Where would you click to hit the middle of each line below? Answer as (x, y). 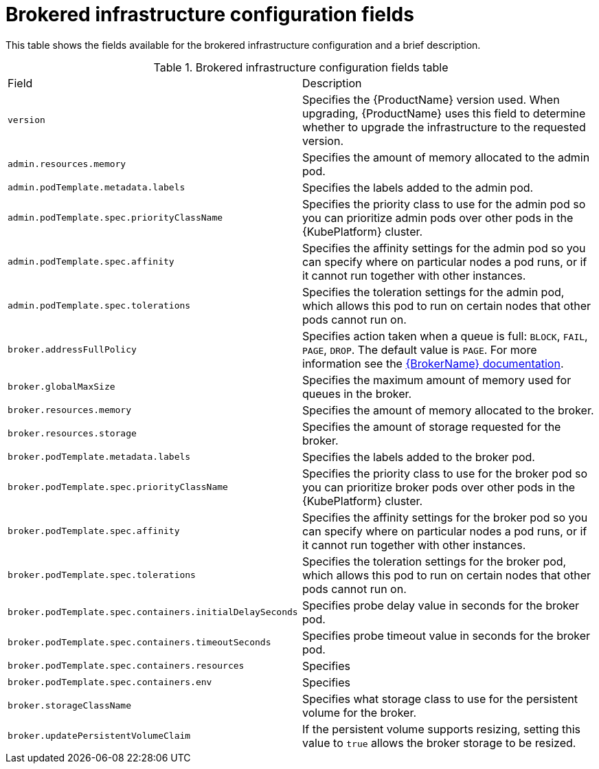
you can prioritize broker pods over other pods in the (439, 487)
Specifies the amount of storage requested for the (432, 426)
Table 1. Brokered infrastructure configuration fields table (301, 67)
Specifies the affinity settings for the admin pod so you (444, 248)
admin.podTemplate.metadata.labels (97, 188)
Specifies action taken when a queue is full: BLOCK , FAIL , (445, 336)
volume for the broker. (360, 712)
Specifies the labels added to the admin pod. (418, 187)
